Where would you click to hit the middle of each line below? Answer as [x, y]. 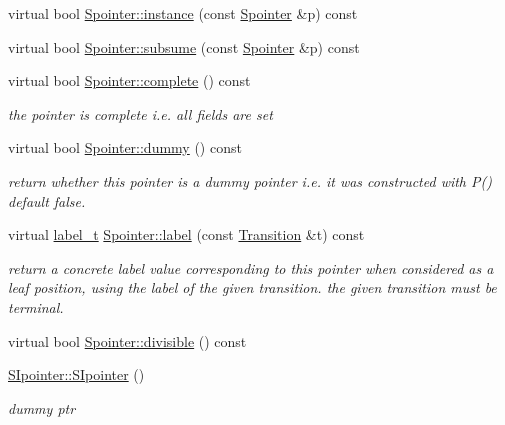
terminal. [36, 306]
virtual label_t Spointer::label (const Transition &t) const [186, 234]
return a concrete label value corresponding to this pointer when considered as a [251, 267]
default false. [47, 200]
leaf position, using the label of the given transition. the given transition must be [252, 287]
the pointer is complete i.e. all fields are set [140, 113]
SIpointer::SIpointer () [76, 374]
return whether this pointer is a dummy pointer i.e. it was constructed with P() [250, 180]
